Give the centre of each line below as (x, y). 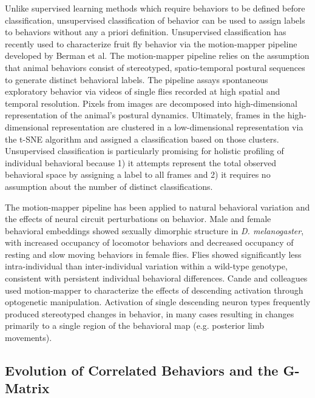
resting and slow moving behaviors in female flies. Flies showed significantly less (153, 254)
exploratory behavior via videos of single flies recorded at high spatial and (143, 91)
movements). (29, 338)
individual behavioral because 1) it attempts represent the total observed (141, 162)
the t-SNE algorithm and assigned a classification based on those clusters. (142, 139)
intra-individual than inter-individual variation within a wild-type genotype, (146, 266)
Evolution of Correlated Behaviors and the (142, 370)
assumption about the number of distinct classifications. (109, 186)
